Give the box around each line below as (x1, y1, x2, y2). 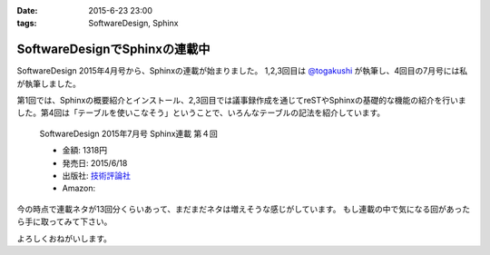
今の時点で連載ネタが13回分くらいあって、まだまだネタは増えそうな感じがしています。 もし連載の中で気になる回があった (16, 203, 471, 214)
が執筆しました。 (16, 78, 81, 89)
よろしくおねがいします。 (16, 232, 113, 244)
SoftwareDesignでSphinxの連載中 (16, 42, 211, 57)
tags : (16, 18, 37, 29)
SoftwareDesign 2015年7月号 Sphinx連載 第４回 (39, 128, 218, 139)
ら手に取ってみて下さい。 (16, 216, 113, 227)
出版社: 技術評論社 (62, 171, 131, 181)
